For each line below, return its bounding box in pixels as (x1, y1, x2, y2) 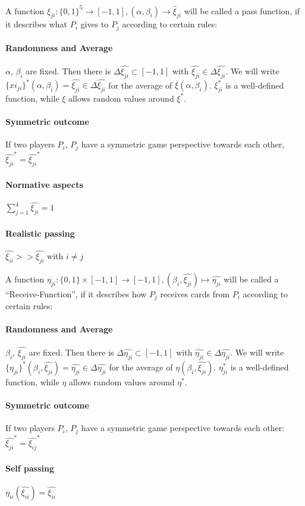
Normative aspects (5, 178, 83, 190)
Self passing (5, 461, 55, 474)
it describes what (5, 18, 68, 30)
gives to (80, 18, 109, 30)
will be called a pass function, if (184, 4, 300, 17)
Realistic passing (5, 227, 75, 239)
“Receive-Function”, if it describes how (5, 287, 147, 300)
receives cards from (160, 287, 230, 300)
